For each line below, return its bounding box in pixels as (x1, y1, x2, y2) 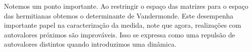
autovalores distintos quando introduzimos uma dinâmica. (4, 39, 176, 49)
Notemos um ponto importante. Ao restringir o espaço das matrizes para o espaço (4, 1, 249, 11)
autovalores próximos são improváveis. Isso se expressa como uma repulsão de (4, 29, 235, 39)
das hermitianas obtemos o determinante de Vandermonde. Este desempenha (4, 10, 233, 20)
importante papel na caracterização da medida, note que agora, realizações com (4, 20, 241, 30)
